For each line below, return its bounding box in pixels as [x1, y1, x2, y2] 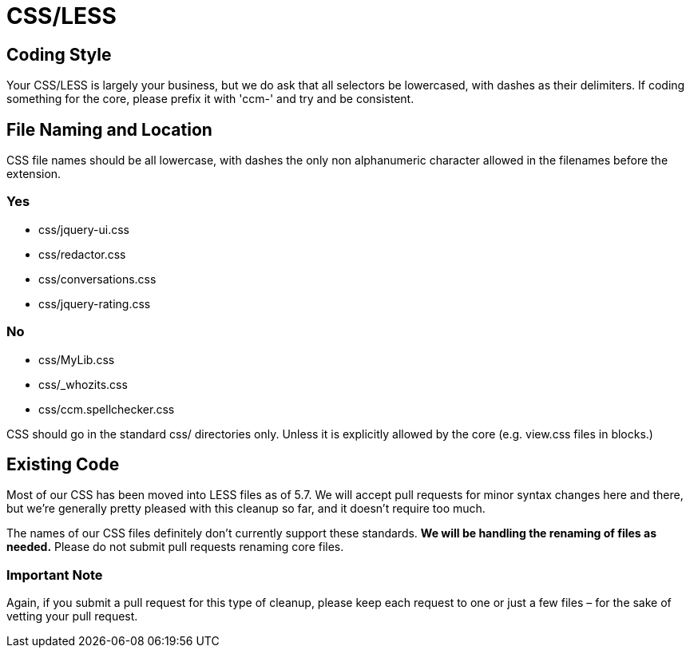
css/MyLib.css [38, 352, 115, 367]
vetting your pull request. [6, 609, 138, 624]
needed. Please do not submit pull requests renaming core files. [6, 540, 344, 554]
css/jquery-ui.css [38, 222, 129, 236]
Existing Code [6, 454, 120, 474]
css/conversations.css [38, 272, 157, 286]
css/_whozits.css [38, 377, 128, 391]
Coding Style [6, 44, 112, 65]
